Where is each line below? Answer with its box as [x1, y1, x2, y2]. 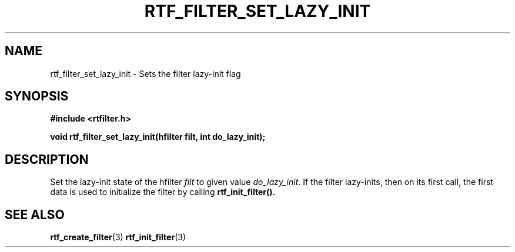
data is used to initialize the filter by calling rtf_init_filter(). [50, 187, 276, 197]
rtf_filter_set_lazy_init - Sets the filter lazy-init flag [50, 68, 241, 79]
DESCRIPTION [5, 152, 89, 167]
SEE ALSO [5, 207, 65, 222]
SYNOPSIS [5, 89, 69, 104]
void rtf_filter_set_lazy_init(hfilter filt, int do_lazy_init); [50, 132, 266, 142]
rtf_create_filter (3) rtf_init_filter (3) [50, 232, 186, 243]
